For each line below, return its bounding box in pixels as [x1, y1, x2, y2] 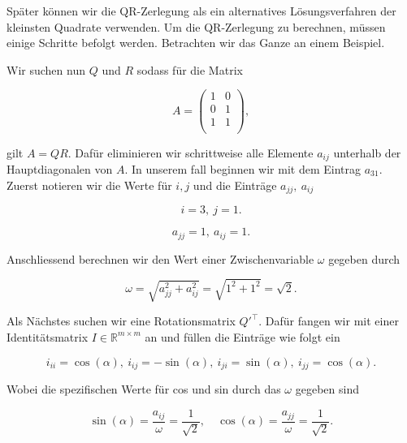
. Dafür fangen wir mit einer [258, 312, 399, 329]
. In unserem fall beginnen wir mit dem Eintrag [124, 161, 361, 178]
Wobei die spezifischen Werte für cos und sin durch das [6, 380, 281, 397]
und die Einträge [193, 176, 277, 193]
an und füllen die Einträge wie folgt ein [145, 328, 340, 345]
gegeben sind [295, 380, 359, 397]
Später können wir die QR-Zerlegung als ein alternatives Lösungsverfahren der [6, 2, 396, 19]
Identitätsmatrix [6, 328, 89, 345]
